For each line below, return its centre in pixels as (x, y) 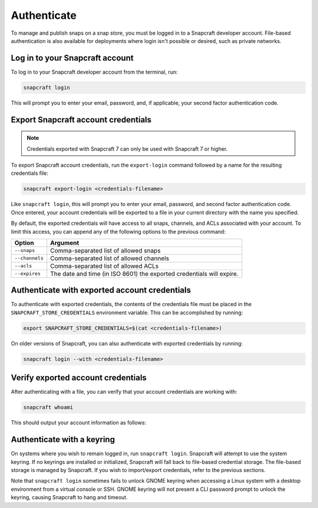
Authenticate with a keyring (63, 439)
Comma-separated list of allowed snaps (106, 250)
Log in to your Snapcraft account (72, 58)
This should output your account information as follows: (79, 423)
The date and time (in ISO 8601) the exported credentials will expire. (144, 274)
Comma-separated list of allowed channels (110, 258)
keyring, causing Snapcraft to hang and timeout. (69, 497)
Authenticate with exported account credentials (101, 290)
